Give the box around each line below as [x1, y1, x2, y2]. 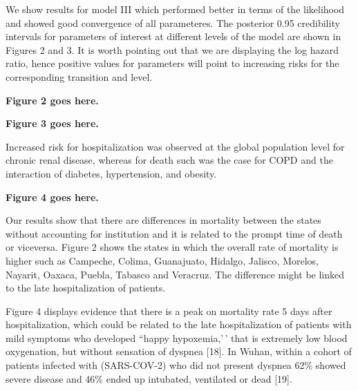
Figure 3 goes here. [6, 116, 99, 131]
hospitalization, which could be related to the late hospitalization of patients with [6, 317, 352, 332]
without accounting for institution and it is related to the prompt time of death [6, 226, 343, 240]
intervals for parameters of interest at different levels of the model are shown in [6, 29, 341, 44]
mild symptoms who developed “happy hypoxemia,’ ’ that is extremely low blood [6, 330, 348, 345]
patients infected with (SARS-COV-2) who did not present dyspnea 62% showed [6, 358, 346, 372]
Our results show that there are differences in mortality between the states [6, 213, 321, 227]
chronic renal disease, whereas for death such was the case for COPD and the [6, 153, 333, 167]
